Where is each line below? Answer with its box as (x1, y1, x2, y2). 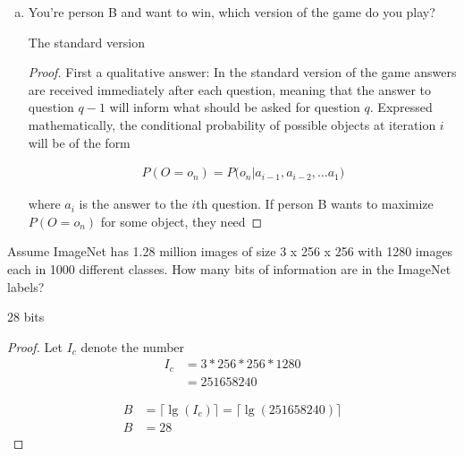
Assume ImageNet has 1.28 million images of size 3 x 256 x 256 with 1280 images (7, 242, 453, 261)
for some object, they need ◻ (100, 211, 263, 230)
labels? (7, 277, 45, 296)
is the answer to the (79, 194, 188, 213)
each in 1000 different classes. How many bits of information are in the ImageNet (7, 259, 451, 278)
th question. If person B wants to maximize (196, 194, 434, 213)
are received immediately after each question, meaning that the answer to (28, 80, 432, 99)
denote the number (80, 337, 185, 356)
